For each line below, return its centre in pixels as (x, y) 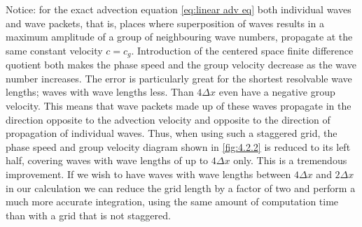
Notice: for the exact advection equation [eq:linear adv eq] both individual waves (179, 9)
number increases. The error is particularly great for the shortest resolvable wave (179, 78)
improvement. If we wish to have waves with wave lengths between (148, 174)
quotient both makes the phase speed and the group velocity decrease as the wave (181, 65)
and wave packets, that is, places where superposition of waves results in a (165, 23)
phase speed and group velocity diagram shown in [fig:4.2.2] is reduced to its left (178, 146)
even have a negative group (277, 92)
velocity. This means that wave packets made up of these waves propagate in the (179, 106)
